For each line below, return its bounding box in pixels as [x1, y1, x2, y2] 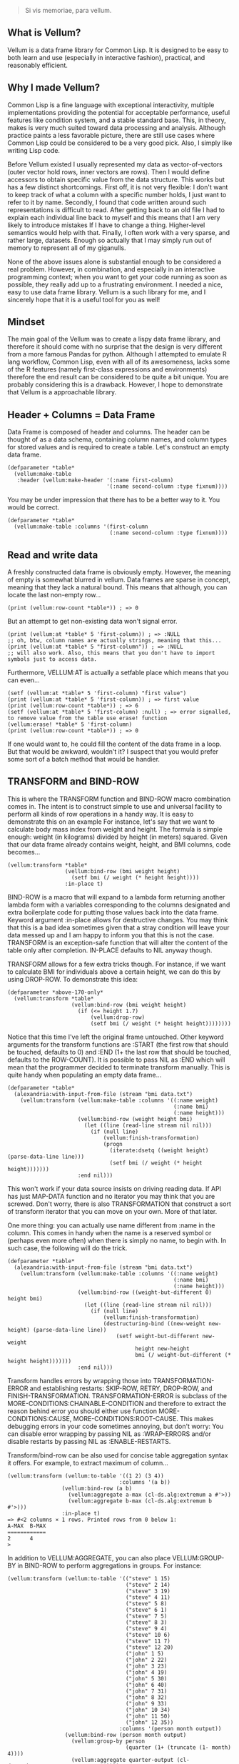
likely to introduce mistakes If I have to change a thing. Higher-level [7, 221, 205, 229]
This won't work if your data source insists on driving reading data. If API [7, 1184, 222, 1192]
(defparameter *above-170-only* [7, 989, 103, 996]
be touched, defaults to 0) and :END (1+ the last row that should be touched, [7, 1047, 232, 1056]
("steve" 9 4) [125, 1625, 168, 1632]
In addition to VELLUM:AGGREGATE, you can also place [7, 1553, 171, 1562]
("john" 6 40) [125, 1681, 168, 1688]
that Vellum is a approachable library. [7, 388, 117, 397]
